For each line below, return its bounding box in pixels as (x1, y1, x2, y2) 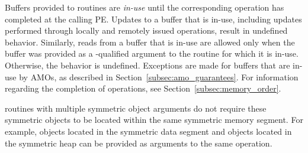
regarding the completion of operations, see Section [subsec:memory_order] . (5, 82, 281, 95)
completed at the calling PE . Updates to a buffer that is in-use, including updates (5, 12, 302, 25)
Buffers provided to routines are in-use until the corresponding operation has (5, 1, 284, 13)
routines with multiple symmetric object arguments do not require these (5, 102, 267, 114)
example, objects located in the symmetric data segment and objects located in (5, 125, 292, 137)
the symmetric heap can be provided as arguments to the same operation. (5, 136, 272, 149)
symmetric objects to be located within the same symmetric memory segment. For (5, 113, 303, 126)
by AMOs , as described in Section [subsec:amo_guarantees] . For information (19, 70, 299, 83)
